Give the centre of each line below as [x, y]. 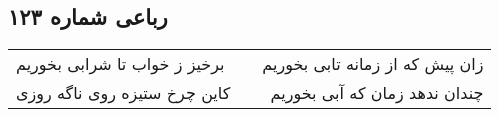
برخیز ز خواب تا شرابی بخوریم [120, 64]
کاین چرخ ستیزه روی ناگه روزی [123, 93]
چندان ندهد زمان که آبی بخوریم [377, 93]
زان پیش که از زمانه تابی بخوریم [373, 64]
